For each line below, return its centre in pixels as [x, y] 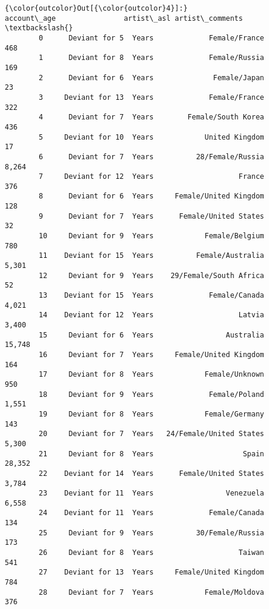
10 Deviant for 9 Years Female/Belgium [151, 236]
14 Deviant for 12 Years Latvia [151, 315]
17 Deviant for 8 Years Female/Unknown [151, 375]
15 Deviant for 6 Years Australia [151, 335]
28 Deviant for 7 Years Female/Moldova [151, 592]
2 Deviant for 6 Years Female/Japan [151, 78]
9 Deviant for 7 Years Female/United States [151, 216]
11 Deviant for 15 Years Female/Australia [151, 256]
